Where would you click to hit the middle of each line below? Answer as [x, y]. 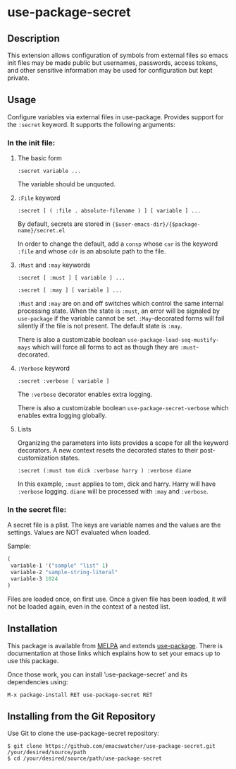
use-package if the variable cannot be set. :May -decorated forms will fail [121, 318]
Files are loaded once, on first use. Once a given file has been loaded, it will [117, 599]
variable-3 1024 [34, 579]
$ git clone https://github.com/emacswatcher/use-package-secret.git [112, 746]
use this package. [33, 660]
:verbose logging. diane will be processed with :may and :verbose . [113, 491]
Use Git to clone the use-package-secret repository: [83, 733]
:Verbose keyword [44, 369]
